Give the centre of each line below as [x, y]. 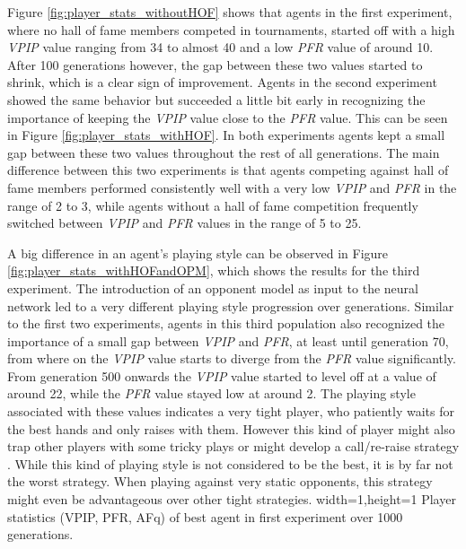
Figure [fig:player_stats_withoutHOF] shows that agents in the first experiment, [230, 12]
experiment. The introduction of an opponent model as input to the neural [213, 288]
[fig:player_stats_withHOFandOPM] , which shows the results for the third [214, 270]
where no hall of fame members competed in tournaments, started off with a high [231, 29]
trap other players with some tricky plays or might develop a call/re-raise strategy [233, 446]
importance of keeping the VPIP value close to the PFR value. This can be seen [228, 117]
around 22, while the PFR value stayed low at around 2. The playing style [211, 393]
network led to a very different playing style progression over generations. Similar [231, 305]
